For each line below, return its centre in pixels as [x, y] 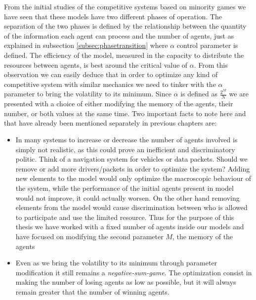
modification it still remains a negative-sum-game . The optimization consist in [134, 272]
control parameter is [207, 45]
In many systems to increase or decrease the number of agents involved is [127, 140]
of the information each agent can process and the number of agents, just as [119, 35]
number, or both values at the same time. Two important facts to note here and [125, 113]
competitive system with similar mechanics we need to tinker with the [110, 84]
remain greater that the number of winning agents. [92, 291]
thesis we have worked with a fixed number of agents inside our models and [130, 227]
